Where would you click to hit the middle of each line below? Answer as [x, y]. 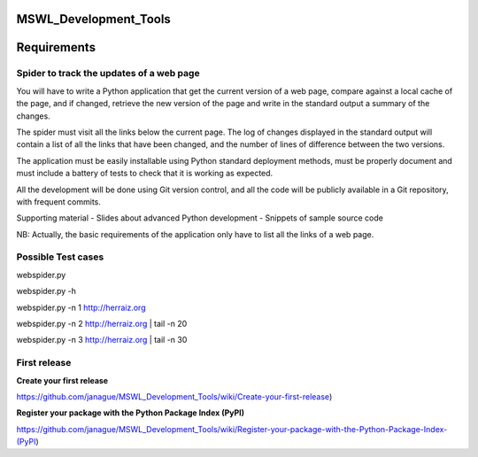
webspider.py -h [46, 291]
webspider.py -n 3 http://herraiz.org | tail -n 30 [102, 340]
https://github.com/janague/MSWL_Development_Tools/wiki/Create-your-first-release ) [174, 396]
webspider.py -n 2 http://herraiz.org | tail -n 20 [102, 324]
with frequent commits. [59, 201]
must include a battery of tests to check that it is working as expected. [145, 174]
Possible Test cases [60, 257]
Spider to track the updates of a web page [108, 74]
